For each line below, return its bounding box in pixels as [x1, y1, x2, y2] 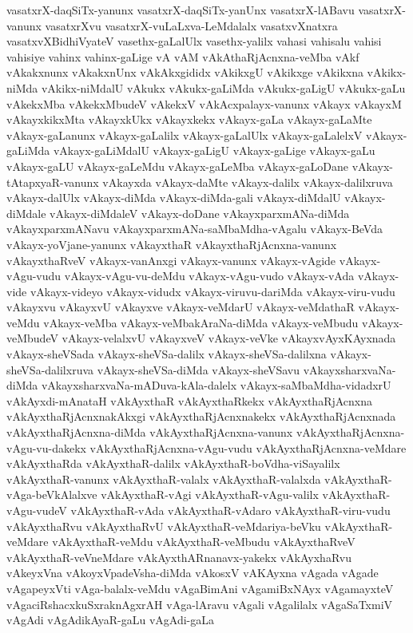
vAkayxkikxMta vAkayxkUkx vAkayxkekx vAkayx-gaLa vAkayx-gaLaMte [6, 111, 372, 128]
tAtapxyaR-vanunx [6, 173, 99, 190]
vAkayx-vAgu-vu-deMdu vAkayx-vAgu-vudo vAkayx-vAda [64, 267, 355, 284]
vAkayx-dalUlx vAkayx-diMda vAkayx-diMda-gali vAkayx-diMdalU [6, 189, 341, 206]
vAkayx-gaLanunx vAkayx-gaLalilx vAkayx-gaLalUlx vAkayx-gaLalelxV [6, 126, 363, 143]
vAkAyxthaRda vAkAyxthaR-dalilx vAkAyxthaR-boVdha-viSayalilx [6, 455, 340, 472]
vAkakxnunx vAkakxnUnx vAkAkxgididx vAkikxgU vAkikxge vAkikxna [6, 64, 363, 81]
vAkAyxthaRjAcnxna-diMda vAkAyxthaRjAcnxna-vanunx [6, 424, 293, 441]
